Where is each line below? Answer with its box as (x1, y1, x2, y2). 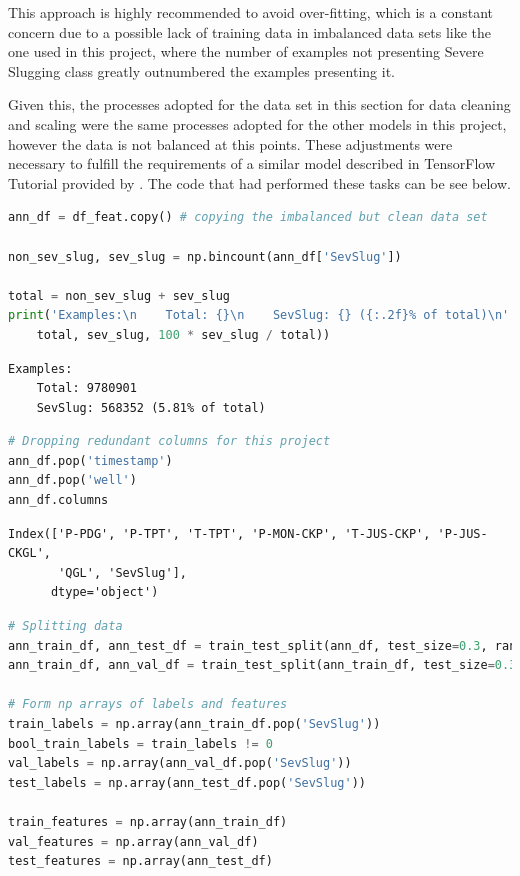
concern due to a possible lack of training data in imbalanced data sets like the (8, 21, 491, 42)
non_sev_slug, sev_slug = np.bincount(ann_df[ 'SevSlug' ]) (8, 249, 402, 264)
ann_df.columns (8, 493, 109, 508)
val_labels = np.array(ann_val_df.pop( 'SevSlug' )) (8, 756, 352, 771)
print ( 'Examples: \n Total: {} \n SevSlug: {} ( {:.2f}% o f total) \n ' (8, 308, 510, 323)
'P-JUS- (437, 526, 488, 541)
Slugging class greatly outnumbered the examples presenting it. (8, 60, 395, 81)
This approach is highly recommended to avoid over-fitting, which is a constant (8, 2, 493, 22)
